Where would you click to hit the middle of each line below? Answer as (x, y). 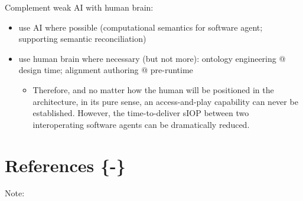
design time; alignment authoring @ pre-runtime (106, 70)
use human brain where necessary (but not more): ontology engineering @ (152, 58)
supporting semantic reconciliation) (82, 39)
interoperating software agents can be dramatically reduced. (141, 124)
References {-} (65, 165)
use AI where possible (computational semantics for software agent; (141, 27)
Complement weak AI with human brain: (79, 7)
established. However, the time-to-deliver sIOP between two (141, 113)
